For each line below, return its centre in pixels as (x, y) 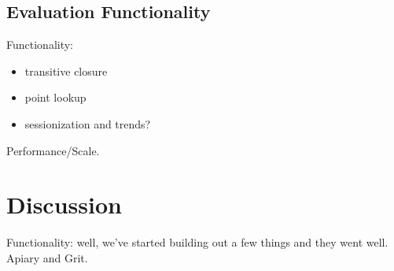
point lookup (55, 97)
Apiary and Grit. (47, 257)
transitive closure (66, 71)
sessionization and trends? (88, 123)
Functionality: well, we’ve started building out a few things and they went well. (197, 242)
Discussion (64, 204)
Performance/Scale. (53, 150)
